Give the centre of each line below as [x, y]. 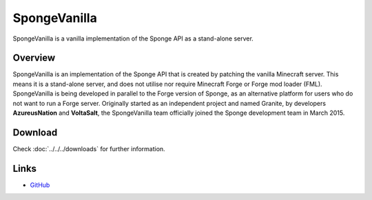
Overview [34, 58]
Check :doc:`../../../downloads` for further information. [89, 148]
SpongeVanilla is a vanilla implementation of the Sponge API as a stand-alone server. [133, 38]
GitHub [40, 185]
